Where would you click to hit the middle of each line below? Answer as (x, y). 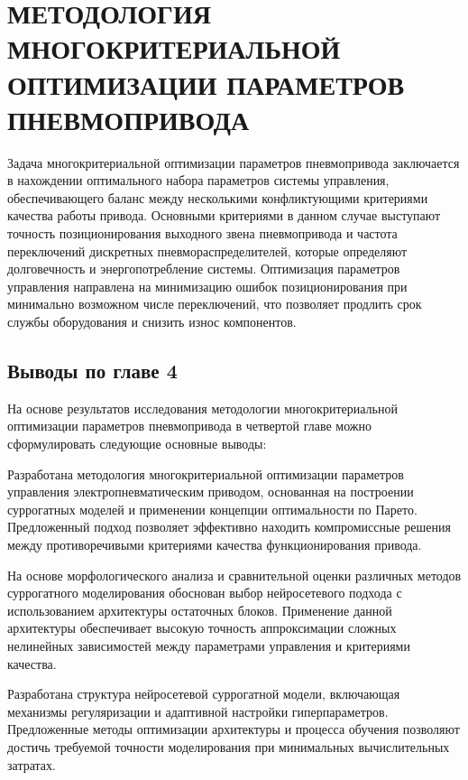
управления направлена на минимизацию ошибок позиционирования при (207, 286)
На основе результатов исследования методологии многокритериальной (202, 408)
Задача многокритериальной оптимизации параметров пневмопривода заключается (234, 162)
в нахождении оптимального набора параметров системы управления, (198, 180)
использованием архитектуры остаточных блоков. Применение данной (200, 610)
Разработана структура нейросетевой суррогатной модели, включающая (204, 694)
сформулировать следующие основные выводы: (137, 444)
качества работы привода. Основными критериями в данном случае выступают (224, 215)
